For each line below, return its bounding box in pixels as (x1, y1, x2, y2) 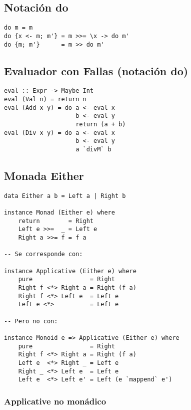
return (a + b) (75, 121, 126, 128)
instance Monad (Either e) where (4, 209, 115, 217)
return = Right (18, 217, 93, 225)
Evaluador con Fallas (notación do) (4, 63, 188, 78)
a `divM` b (75, 145, 111, 153)
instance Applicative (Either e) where (4, 267, 136, 275)
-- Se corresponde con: (4, 251, 83, 258)
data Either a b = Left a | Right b (4, 192, 126, 199)
